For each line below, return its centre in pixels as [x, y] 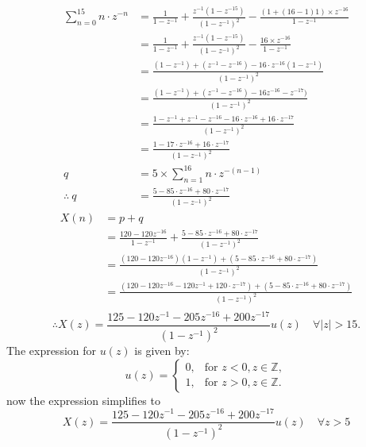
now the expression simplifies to [83, 400]
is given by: [162, 351]
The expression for [52, 351]
